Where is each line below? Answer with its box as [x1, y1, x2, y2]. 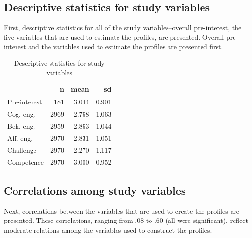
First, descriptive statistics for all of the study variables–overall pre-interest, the [4, 22, 242, 33]
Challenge [7, 145, 36, 155]
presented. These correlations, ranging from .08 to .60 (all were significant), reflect [4, 215, 249, 225]
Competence [7, 157, 44, 167]
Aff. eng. [7, 133, 33, 143]
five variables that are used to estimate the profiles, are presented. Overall [4, 32, 224, 42]
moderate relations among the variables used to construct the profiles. [4, 224, 212, 235]
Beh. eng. [7, 120, 35, 131]
